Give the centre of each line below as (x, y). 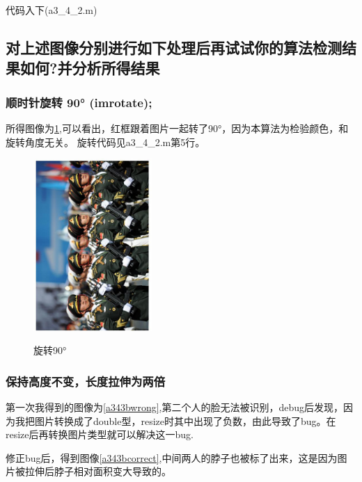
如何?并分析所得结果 (90, 68)
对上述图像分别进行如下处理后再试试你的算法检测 (174, 47)
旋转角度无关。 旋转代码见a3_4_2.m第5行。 (105, 142)
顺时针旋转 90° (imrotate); (79, 102)
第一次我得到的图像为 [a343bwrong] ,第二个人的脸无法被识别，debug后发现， (175, 407)
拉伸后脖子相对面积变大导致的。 (98, 471)
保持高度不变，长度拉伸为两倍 (86, 381)
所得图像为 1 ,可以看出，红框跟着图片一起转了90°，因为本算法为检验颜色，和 (177, 128)
